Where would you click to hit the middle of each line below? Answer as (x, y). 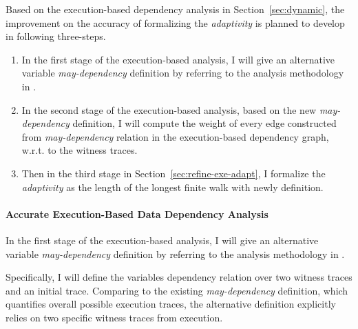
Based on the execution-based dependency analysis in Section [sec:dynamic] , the (175, 9)
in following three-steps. (56, 36)
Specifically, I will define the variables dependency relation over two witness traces (179, 277)
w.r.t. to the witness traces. (80, 150)
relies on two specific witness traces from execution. (114, 317)
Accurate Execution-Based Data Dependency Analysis (137, 213)
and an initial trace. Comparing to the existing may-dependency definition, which (177, 290)
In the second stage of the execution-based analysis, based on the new (169, 109)
